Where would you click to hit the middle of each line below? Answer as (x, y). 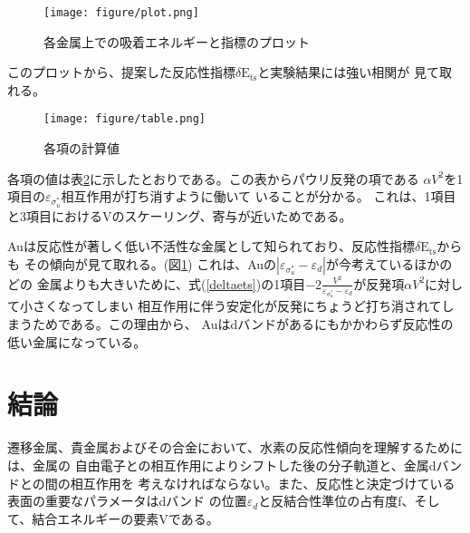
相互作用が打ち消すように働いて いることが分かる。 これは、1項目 (259, 196)
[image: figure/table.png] (125, 119)
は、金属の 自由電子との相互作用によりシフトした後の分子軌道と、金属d (222, 465)
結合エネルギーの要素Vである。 (125, 518)
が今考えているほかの (389, 263)
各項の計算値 (82, 148)
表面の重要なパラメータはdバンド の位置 (127, 501)
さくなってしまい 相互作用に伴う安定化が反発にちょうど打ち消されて (237, 306)
